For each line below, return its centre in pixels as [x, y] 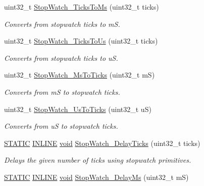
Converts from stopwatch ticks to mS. [62, 24]
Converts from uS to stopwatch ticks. [61, 126]
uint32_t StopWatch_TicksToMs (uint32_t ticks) [82, 7]
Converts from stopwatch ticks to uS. [61, 58]
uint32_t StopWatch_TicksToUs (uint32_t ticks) [81, 41]
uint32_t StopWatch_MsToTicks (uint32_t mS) [80, 75]
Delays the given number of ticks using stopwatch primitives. [98, 160]
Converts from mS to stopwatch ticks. [62, 91]
